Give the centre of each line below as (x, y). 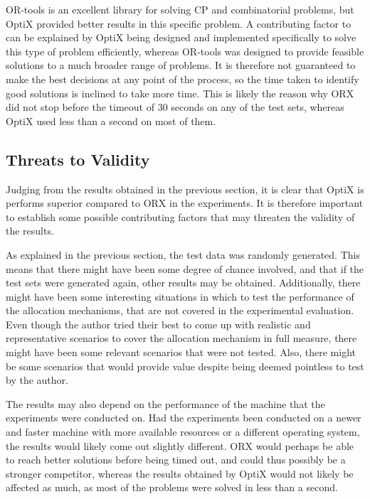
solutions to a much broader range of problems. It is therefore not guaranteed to (181, 65)
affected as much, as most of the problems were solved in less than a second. (172, 487)
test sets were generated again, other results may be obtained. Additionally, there (183, 283)
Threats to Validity (78, 159)
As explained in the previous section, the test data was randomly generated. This (183, 254)
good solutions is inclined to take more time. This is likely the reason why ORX (180, 93)
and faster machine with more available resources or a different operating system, (183, 432)
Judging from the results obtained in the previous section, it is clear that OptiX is (185, 189)
